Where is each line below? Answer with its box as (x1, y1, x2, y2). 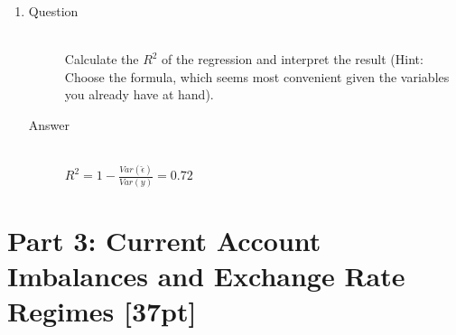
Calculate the (64, 50, 139, 69)
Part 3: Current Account (7, 221, 321, 258)
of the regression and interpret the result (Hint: (162, 50, 423, 69)
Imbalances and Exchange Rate (7, 257, 405, 294)
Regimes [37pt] (7, 293, 197, 330)
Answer (28, 115, 70, 134)
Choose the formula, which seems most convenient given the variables (64, 67, 450, 86)
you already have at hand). (64, 85, 214, 104)
